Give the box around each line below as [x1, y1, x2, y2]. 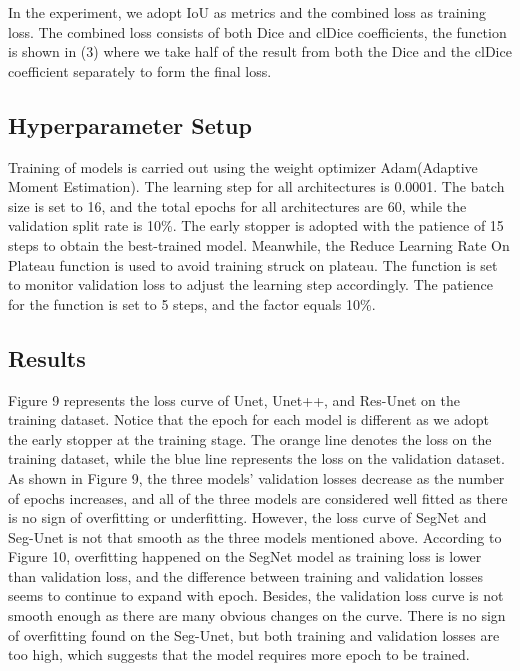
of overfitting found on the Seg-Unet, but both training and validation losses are [8, 624, 500, 645]
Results [8, 342, 86, 373]
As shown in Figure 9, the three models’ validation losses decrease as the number [8, 467, 505, 488]
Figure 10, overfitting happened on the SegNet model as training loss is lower [8, 546, 482, 567]
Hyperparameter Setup [8, 109, 252, 140]
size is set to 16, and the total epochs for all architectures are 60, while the [8, 195, 467, 216]
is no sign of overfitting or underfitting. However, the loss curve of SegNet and [8, 507, 487, 528]
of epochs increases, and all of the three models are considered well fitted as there [8, 487, 508, 508]
